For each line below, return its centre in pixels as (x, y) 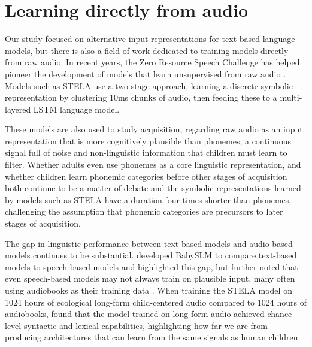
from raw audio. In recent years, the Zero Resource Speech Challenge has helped (152, 62)
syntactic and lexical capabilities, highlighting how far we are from (146, 325)
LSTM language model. (76, 109)
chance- (281, 314)
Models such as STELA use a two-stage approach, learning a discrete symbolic (149, 85)
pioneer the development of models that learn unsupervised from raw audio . (146, 73)
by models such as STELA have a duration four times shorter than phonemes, (148, 199)
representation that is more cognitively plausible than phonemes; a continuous (148, 141)
